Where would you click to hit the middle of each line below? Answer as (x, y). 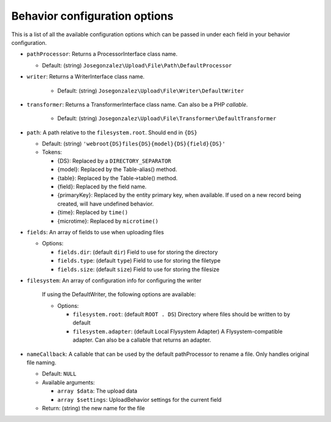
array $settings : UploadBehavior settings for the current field (139, 399)
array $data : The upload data (97, 391)
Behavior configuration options (93, 16)
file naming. (41, 363)
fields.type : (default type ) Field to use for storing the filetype (139, 261)
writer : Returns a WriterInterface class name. (86, 77)
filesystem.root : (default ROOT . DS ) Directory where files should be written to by (181, 314)
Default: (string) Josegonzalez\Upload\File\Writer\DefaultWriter (151, 90)
